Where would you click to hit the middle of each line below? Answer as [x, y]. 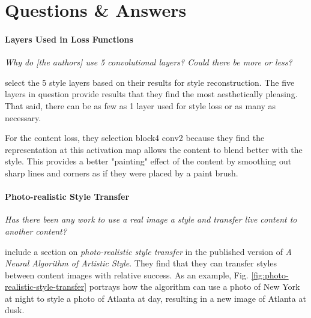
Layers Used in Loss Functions [69, 39]
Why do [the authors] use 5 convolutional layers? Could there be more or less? [149, 62]
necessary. [23, 117]
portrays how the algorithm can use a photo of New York [195, 286]
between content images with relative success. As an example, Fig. [127, 274]
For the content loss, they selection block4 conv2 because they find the [135, 138]
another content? [36, 231]
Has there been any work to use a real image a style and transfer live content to [151, 219]
